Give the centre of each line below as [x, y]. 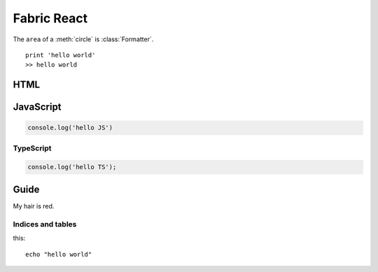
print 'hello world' [61, 55]
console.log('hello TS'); [72, 167]
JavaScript [37, 107]
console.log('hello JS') [70, 128]
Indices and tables [45, 224]
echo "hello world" [59, 254]
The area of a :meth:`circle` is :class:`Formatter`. [83, 39]
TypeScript [32, 148]
